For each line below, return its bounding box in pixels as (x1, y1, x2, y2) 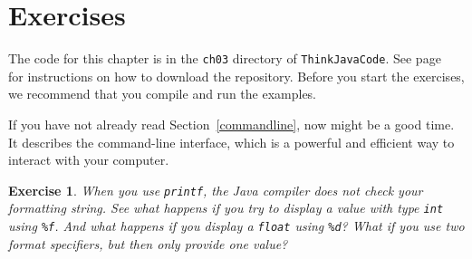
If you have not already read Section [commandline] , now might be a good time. (8, 114, 455, 133)
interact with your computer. (8, 150, 169, 169)
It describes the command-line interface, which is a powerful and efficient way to (8, 132, 455, 151)
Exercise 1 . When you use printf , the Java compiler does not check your (8, 180, 423, 199)
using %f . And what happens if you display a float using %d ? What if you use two (8, 216, 465, 235)
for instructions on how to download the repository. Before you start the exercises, (8, 66, 465, 85)
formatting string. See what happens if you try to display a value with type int (8, 198, 444, 217)
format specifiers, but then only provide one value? (8, 234, 288, 253)
